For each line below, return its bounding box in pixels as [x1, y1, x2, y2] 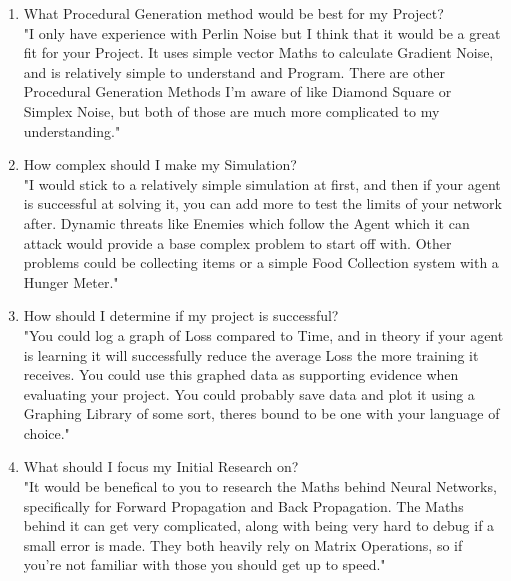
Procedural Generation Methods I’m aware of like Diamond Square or [23, 81, 452, 102]
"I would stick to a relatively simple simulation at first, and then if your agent [23, 173, 501, 194]
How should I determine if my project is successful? [23, 305, 339, 326]
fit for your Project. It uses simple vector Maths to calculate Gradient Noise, [23, 42, 494, 63]
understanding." [23, 120, 121, 141]
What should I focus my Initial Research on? [23, 456, 299, 477]
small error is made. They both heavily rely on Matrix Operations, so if [23, 534, 463, 555]
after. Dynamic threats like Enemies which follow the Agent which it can [23, 212, 470, 233]
